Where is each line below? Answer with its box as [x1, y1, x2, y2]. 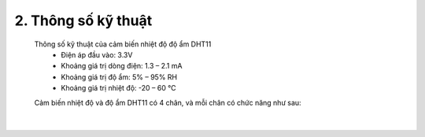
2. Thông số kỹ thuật [14, 12, 153, 29]
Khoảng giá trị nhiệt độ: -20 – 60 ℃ [61, 83, 176, 93]
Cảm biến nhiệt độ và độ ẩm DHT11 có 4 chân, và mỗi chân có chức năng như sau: [34, 98, 302, 107]
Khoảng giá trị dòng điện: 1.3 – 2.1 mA [61, 61, 183, 71]
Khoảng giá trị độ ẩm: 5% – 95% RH [61, 72, 177, 82]
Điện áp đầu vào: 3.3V [61, 50, 133, 59]
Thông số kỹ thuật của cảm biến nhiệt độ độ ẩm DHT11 [34, 39, 212, 49]
